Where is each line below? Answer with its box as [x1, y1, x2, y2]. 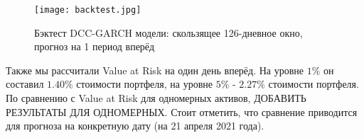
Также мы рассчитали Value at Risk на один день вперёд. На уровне [6, 62, 304, 77]
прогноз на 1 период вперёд [34, 39, 155, 54]
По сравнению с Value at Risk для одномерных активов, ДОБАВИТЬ [6, 91, 306, 105]
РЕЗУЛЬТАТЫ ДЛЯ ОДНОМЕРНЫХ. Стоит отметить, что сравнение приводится [6, 104, 358, 119]
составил [6, 76, 44, 91]
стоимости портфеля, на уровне [76, 76, 213, 91]
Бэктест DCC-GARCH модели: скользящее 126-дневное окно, [34, 25, 303, 40]
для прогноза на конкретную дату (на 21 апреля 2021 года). [6, 118, 264, 133]
